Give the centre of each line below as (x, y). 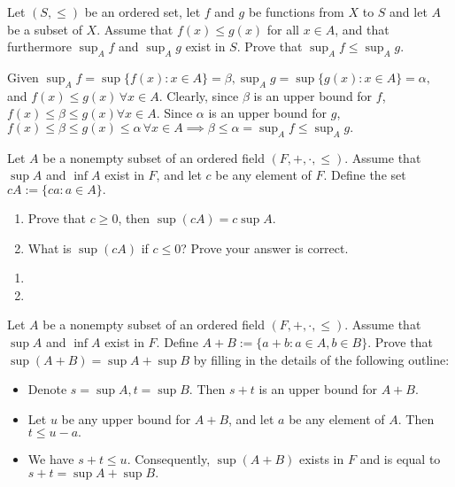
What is (50, 247)
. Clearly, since (199, 95)
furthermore (39, 46)
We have (51, 459)
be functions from (296, 12)
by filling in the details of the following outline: (321, 359)
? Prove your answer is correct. (265, 247)
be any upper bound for (126, 418)
